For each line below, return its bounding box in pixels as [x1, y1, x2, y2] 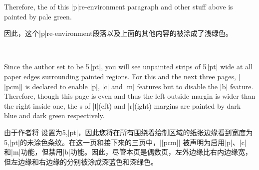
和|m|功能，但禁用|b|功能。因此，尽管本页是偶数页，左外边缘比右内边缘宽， [4, 147, 253, 157]
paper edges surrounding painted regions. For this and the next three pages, [4, 71, 236, 81]
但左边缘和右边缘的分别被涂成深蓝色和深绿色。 [4, 156, 158, 167]
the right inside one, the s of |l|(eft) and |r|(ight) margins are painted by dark [4, 100, 241, 111]
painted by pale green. [4, 11, 72, 21]
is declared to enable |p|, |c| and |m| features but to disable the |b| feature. [25, 81, 254, 91]
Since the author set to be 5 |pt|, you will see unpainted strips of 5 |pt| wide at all [4, 61, 253, 72]
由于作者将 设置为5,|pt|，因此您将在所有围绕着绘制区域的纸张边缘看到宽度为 [4, 127, 253, 137]
